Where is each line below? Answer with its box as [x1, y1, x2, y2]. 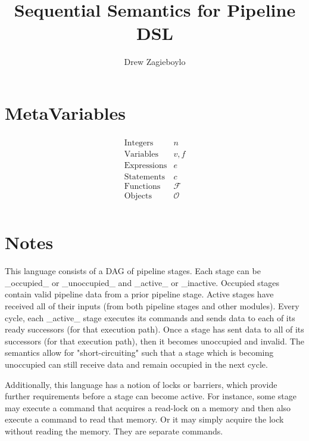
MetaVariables [5, 100, 126, 125]
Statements [124, 172, 166, 181]
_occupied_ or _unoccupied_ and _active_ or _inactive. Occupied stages [5, 276, 280, 288]
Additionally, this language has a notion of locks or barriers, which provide [5, 378, 277, 390]
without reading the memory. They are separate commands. [5, 424, 223, 437]
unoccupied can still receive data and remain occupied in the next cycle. [5, 358, 268, 370]
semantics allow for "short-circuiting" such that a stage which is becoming [5, 346, 274, 359]
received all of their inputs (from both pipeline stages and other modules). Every [5, 300, 299, 312]
